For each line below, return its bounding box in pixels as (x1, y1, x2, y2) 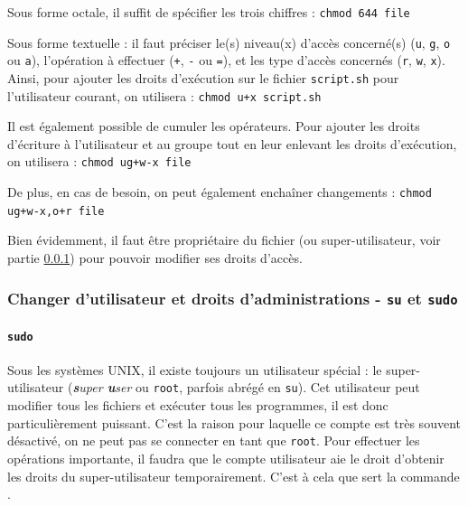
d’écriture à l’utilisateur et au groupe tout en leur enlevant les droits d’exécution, (7, 134, 457, 153)
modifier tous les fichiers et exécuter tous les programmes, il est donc (7, 396, 388, 415)
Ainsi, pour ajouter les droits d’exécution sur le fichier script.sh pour (7, 68, 399, 87)
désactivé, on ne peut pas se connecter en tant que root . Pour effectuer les (7, 431, 420, 450)
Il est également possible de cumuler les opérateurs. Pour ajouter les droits (7, 117, 420, 136)
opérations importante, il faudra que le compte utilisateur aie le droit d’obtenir (7, 448, 445, 467)
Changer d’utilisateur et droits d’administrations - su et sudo (7, 286, 458, 309)
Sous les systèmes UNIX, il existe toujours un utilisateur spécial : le (7, 360, 382, 379)
